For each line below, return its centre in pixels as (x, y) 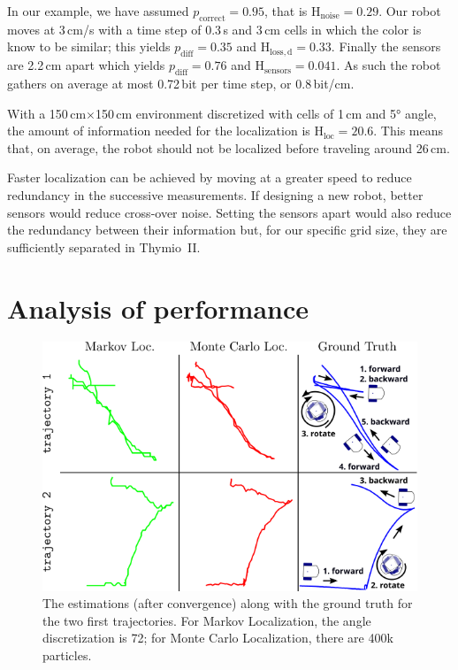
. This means (408, 131)
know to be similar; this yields (89, 46)
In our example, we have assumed (98, 11)
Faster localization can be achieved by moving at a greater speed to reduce (210, 177)
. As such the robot (389, 65)
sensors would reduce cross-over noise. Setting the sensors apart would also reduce (229, 212)
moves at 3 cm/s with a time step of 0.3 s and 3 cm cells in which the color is (214, 29)
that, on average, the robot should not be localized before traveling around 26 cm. (229, 147)
